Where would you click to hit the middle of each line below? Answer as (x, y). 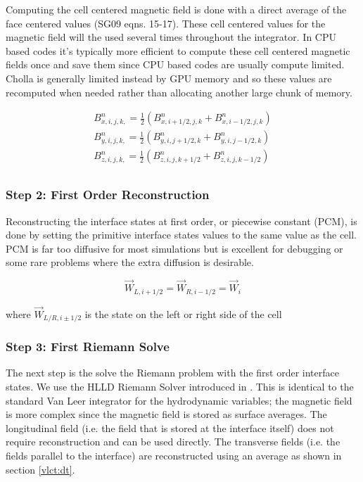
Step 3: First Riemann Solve (88, 347)
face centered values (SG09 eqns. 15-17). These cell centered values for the (166, 23)
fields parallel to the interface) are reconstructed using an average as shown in (174, 455)
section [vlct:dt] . (40, 469)
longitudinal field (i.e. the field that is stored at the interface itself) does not (170, 427)
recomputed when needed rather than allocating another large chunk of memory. (179, 92)
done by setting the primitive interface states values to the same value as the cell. (181, 235)
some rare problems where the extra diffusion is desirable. (130, 262)
